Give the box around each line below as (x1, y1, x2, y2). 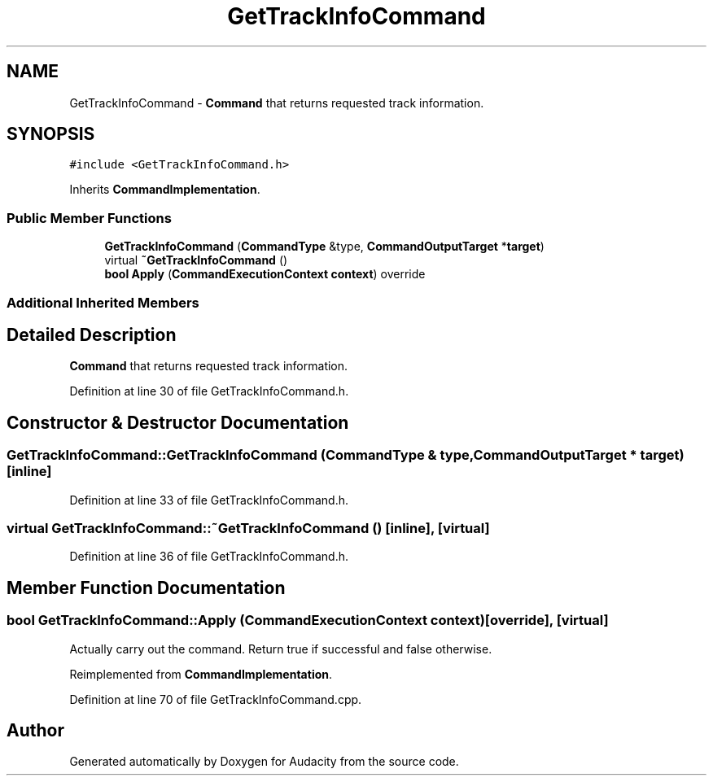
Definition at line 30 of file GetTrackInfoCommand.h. (69, 384, 349, 399)
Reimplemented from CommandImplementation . (69, 666, 333, 681)
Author (7, 720, 64, 741)
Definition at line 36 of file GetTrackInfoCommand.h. (69, 549, 349, 564)
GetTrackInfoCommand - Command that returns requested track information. (69, 95, 484, 110)
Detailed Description (7, 324, 177, 345)
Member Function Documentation (7, 577, 286, 598)
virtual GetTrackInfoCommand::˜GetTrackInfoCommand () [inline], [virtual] (7, 520, 490, 536)
